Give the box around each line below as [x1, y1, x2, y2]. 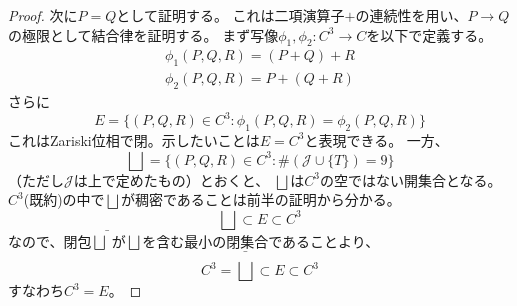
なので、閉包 [8, 230, 92, 251]
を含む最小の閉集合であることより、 [142, 230, 380, 251]
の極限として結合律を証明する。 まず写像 [8, 24, 279, 45]
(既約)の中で [23, 189, 105, 210]
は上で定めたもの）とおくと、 [73, 169, 270, 190]
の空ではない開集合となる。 [319, 169, 502, 190]
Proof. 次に [8, 5, 78, 25]
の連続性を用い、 [355, 5, 468, 25]
